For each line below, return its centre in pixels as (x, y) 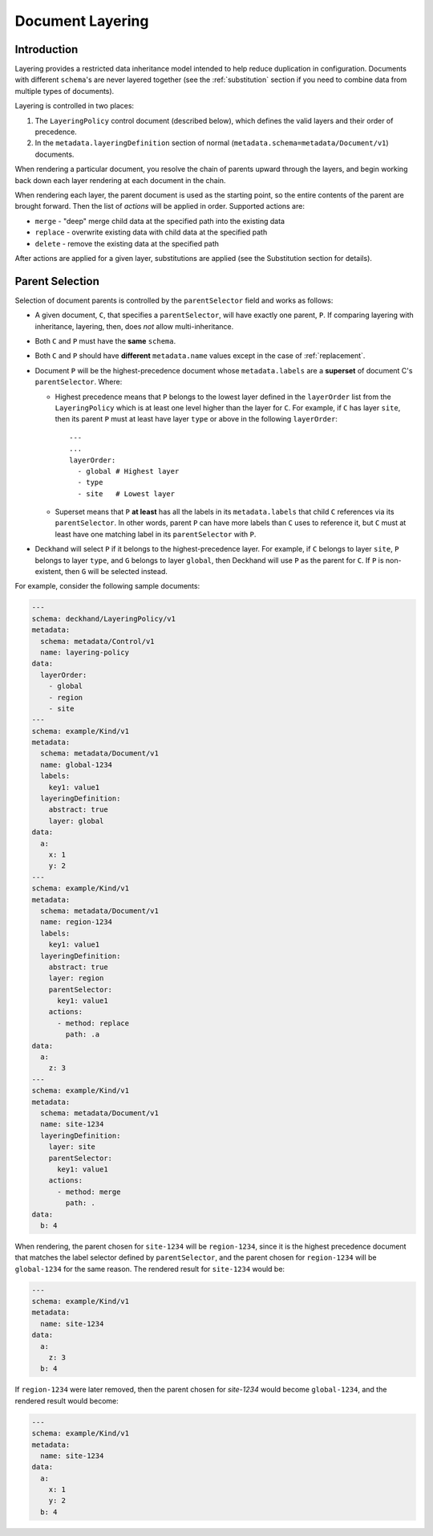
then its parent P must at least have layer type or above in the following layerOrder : (196, 419)
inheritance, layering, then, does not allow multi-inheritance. (134, 326)
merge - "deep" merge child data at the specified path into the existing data (160, 221)
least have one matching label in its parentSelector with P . (156, 534)
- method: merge (89, 1192)
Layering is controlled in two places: (75, 106)
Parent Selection (57, 281)
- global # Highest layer (128, 471)
